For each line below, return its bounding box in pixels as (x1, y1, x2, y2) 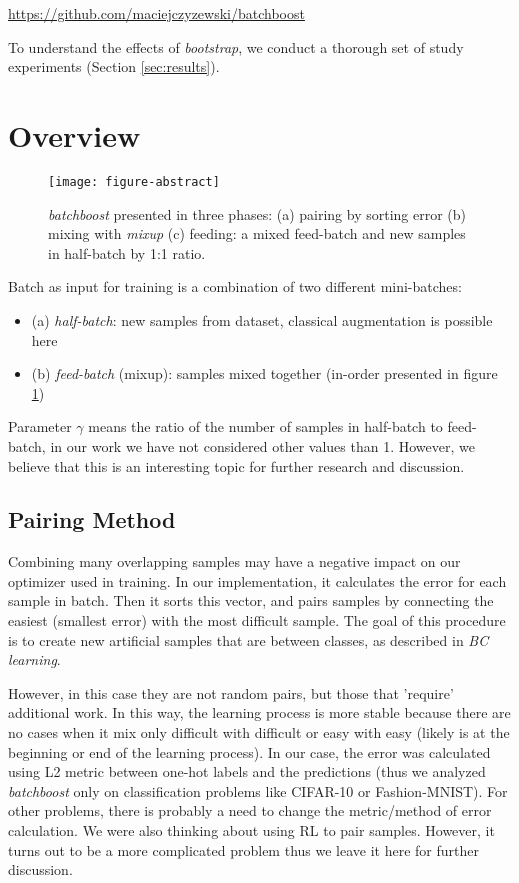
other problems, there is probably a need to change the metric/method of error (8, 800, 492, 821)
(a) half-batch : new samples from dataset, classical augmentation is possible (31, 309, 493, 330)
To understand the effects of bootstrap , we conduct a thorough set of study (8, 36, 464, 57)
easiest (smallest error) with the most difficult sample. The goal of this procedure (8, 610, 506, 631)
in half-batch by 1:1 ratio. (48, 242, 206, 263)
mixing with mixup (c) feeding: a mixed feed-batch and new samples (48, 223, 466, 244)
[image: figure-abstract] (48, 174, 220, 189)
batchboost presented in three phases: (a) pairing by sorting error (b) (48, 203, 467, 224)
